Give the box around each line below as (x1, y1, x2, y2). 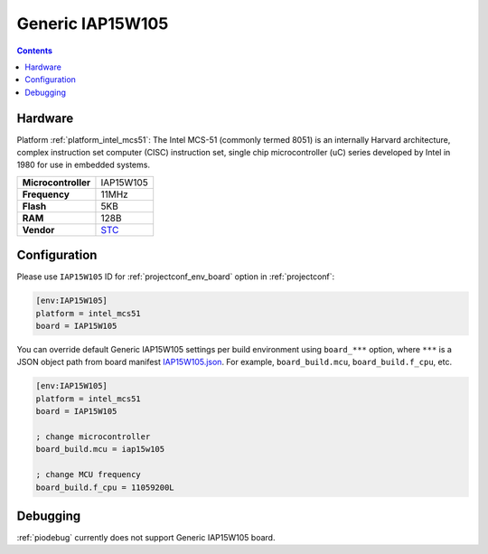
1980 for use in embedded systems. (16, 159, 151, 171)
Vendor (22, 223, 55, 236)
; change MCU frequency (35, 470, 142, 480)
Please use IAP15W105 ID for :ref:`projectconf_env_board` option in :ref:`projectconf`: (16, 271, 335, 282)
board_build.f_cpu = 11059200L (35, 482, 175, 493)
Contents (16, 45, 53, 56)
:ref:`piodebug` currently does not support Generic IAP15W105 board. (16, 532, 276, 543)
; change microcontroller (35, 432, 151, 442)
